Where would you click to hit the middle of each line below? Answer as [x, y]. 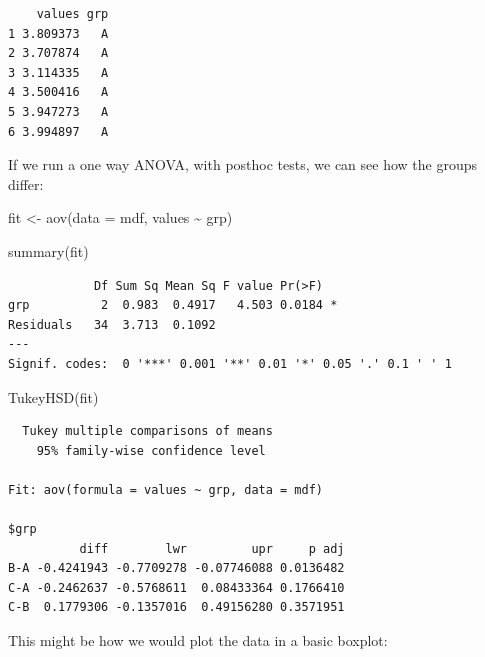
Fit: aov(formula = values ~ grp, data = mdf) [165, 489]
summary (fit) [48, 250]
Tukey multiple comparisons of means [147, 431]
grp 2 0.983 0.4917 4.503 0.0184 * [173, 305]
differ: [26, 183]
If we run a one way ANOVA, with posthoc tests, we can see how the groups [242, 164]
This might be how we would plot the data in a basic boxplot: [198, 640]
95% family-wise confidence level [151, 450]
